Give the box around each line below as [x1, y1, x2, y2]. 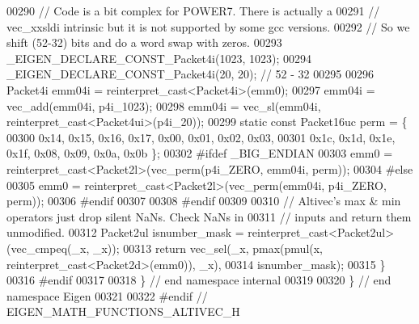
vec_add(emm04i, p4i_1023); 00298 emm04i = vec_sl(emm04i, [6, 97, 321, 114]
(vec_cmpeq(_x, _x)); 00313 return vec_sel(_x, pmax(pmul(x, [6, 239, 324, 256]
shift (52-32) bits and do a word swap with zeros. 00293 [6, 34, 282, 51]
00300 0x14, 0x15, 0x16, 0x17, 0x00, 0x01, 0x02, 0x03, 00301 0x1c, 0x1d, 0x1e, [6, 128, 396, 145]
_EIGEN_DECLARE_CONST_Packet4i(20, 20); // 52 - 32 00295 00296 [6, 65, 374, 82]
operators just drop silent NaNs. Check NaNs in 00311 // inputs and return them [6, 208, 412, 225]
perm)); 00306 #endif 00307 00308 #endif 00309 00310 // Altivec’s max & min [6, 192, 401, 209]
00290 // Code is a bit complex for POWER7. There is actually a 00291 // [6, 2, 380, 19]
